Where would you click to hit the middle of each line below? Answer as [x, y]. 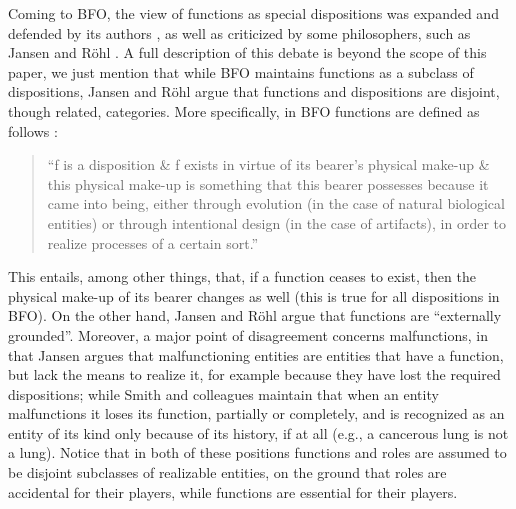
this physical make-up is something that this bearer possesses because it [268, 183]
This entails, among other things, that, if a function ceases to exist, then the [242, 276]
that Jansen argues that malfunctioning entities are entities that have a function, [256, 354]
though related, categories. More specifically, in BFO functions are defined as [244, 110]
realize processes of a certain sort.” [153, 242]
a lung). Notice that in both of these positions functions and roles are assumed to [257, 452]
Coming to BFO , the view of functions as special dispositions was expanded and [253, 13]
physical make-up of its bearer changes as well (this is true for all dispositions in [254, 295]
